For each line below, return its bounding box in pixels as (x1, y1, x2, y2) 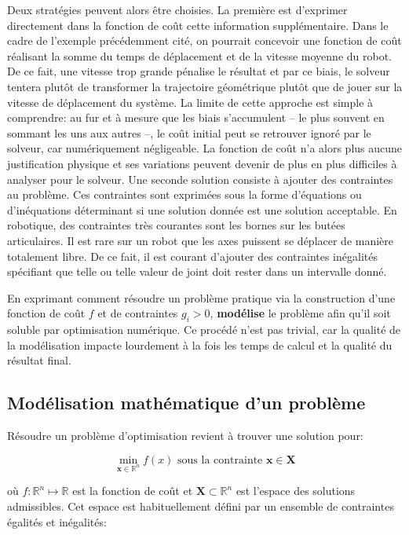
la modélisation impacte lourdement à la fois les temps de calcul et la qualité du (7, 336, 393, 353)
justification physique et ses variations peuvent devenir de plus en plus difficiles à (7, 155, 397, 171)
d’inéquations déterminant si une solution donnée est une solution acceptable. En (7, 201, 397, 218)
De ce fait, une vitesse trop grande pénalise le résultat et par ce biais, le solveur (7, 63, 390, 79)
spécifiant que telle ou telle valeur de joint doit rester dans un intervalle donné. (7, 263, 387, 280)
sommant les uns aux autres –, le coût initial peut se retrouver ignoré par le (7, 124, 371, 141)
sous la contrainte (177, 454, 263, 466)
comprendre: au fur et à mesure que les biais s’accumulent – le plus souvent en (7, 109, 385, 126)
